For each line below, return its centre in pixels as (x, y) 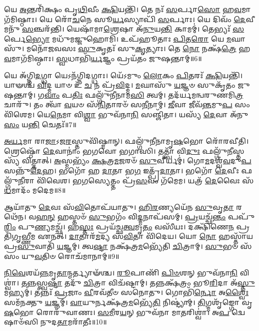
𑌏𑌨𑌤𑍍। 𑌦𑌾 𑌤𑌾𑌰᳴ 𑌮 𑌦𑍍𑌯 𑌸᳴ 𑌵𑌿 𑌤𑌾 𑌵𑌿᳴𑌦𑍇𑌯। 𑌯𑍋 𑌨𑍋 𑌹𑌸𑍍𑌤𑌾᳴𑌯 (145, 236)
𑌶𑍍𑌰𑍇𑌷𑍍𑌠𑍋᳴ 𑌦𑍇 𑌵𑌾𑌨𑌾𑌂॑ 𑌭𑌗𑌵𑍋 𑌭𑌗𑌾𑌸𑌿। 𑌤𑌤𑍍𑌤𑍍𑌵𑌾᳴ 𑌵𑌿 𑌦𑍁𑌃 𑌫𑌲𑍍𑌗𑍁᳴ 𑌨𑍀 (118, 150)
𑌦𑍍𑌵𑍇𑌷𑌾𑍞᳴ (238, 312)
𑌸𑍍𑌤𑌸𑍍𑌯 (238, 150)
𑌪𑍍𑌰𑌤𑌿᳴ (243, 226)
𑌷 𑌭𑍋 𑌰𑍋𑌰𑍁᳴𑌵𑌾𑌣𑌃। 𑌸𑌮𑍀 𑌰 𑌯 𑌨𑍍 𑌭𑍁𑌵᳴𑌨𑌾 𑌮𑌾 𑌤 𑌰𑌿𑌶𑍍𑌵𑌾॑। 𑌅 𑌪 (117, 312)
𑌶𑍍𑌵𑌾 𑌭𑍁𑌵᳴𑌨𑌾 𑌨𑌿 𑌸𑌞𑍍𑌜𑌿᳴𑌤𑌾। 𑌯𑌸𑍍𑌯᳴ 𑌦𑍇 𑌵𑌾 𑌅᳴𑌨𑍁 (166, 114)
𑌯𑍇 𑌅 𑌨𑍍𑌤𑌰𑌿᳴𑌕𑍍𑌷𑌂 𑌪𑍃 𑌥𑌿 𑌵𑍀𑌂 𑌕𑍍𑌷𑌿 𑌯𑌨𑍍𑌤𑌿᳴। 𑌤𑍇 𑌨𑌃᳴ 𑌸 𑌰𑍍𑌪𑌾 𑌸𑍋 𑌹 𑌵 (123, 9)
